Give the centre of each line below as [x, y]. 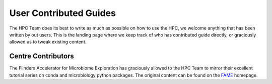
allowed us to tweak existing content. [48, 42]
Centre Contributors [42, 56]
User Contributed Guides [62, 13]
